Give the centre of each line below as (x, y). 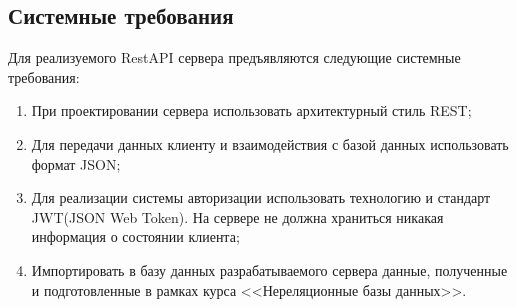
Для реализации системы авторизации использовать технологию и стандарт (261, 197)
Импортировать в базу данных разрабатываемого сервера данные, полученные (269, 269)
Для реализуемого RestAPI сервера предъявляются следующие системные (234, 57)
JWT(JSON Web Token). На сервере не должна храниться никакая (237, 216)
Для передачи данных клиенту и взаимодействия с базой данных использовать (270, 143)
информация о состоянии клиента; (135, 236)
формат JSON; (76, 163)
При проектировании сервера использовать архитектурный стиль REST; (251, 110)
